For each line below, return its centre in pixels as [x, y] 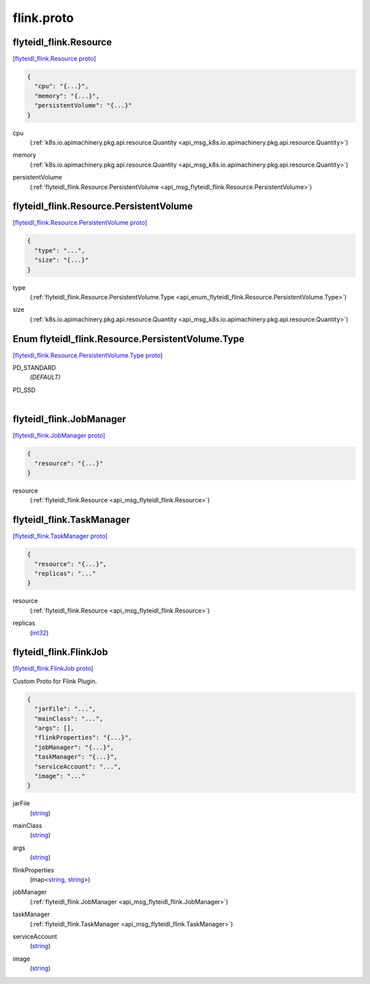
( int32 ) [39, 632]
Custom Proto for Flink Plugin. [55, 681]
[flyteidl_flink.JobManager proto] [59, 436]
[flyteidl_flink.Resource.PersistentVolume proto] [80, 223]
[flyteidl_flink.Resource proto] [54, 59]
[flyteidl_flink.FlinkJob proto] [53, 669]
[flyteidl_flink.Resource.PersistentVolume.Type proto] [88, 355]
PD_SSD [24, 390]
